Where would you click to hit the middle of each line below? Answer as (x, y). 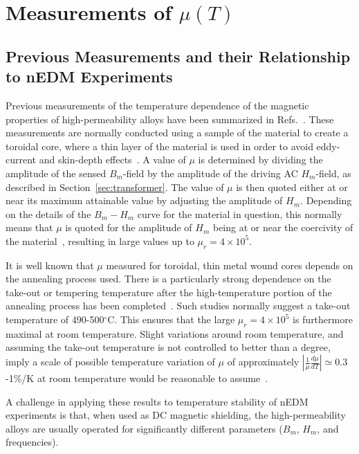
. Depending (326, 200)
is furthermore (322, 319)
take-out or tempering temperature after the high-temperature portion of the (169, 292)
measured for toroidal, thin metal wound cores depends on (230, 265)
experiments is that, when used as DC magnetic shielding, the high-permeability (176, 415)
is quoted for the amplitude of (129, 227)
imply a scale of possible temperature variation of (110, 362)
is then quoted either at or (292, 187)
